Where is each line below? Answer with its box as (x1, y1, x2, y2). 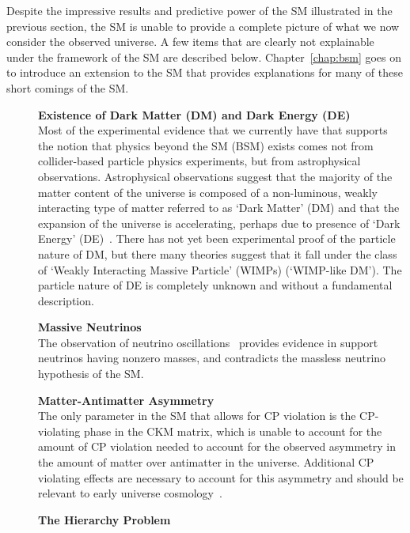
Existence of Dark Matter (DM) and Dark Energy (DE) (38, 106, 351, 123)
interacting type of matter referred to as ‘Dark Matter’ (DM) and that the (38, 199, 400, 216)
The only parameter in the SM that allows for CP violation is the (38, 407, 356, 424)
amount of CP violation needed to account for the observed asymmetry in (38, 438, 396, 455)
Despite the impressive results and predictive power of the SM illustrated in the (6, 2, 393, 18)
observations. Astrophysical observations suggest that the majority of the (38, 168, 393, 184)
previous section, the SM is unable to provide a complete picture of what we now (6, 17, 400, 34)
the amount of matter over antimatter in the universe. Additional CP (38, 454, 374, 471)
